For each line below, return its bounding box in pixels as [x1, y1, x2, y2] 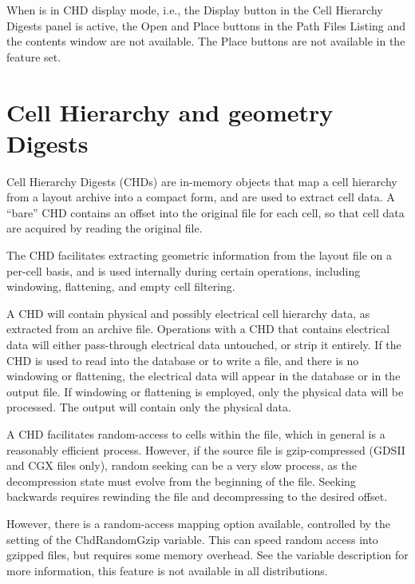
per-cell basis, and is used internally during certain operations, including [6, 262, 361, 279]
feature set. [6, 48, 61, 65]
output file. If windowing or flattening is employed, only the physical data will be [6, 383, 404, 399]
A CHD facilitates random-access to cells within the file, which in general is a [6, 426, 385, 442]
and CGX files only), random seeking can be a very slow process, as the [6, 457, 357, 474]
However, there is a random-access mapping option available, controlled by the [6, 514, 391, 531]
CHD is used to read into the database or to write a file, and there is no [6, 352, 359, 368]
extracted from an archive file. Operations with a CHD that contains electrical [6, 320, 390, 337]
